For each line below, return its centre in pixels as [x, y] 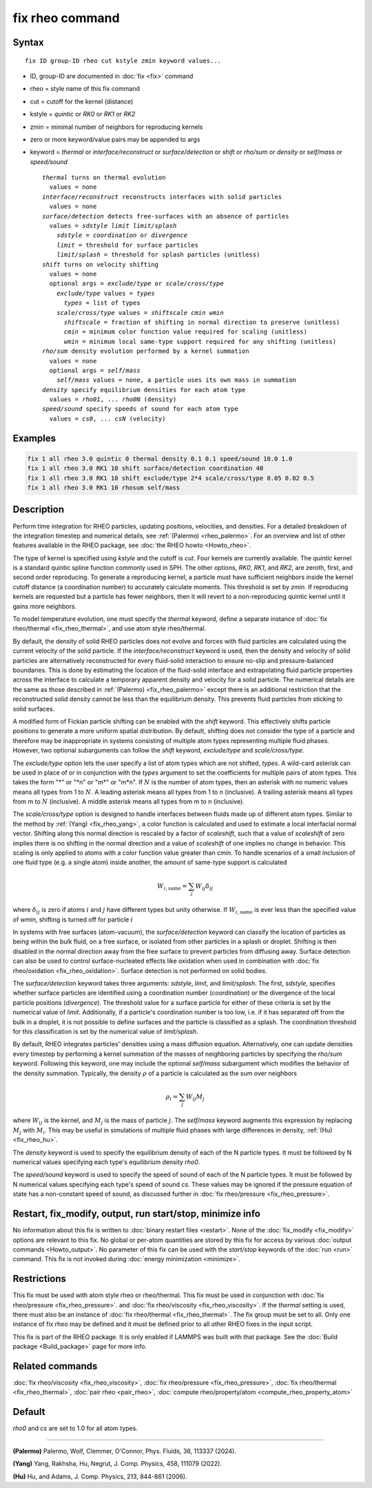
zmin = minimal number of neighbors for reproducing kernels [116, 127]
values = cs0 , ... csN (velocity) [107, 418]
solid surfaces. [34, 709]
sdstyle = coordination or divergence [122, 235]
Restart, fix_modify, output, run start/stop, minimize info [137, 1214]
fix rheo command [66, 18]
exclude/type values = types [105, 293]
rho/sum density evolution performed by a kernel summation [146, 351]
